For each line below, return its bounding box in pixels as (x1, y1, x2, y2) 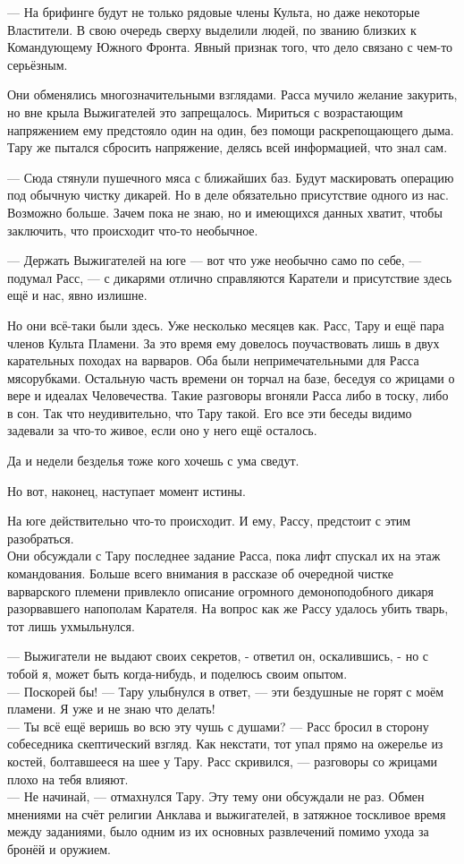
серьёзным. (7, 55, 68, 73)
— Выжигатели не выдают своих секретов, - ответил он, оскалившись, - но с (7, 646, 429, 665)
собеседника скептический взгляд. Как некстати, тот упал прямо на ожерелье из (7, 734, 443, 753)
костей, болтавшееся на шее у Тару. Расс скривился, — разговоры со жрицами (7, 751, 438, 770)
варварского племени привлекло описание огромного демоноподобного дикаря (7, 581, 434, 600)
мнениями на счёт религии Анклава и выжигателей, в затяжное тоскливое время (7, 804, 446, 823)
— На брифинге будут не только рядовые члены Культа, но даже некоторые (7, 3, 420, 21)
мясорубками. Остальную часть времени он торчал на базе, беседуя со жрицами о (7, 368, 455, 387)
